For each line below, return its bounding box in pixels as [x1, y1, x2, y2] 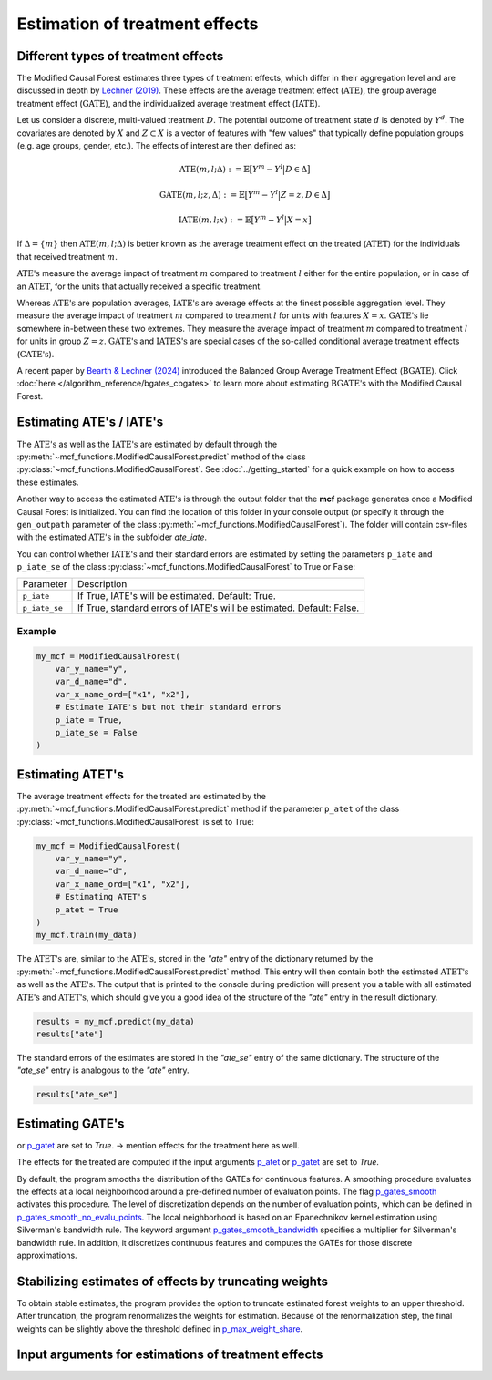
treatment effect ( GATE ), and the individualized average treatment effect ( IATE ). [16, 98, 321, 108]
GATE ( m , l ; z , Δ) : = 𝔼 [159, 190, 245, 200]
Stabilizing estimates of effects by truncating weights [16, 1273, 328, 1289]
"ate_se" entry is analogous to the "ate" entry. [16, 1065, 190, 1076]
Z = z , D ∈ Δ [280, 190, 328, 200]
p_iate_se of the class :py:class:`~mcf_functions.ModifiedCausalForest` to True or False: [16, 561, 355, 572]
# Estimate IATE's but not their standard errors [55, 702, 282, 713]
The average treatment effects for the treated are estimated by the [16, 790, 266, 801]
